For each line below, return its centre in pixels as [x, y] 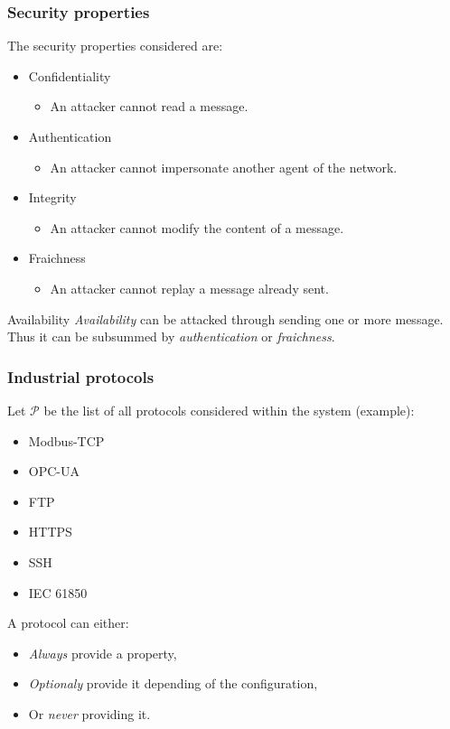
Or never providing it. [89, 713]
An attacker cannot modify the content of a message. [197, 227]
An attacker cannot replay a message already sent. [189, 288]
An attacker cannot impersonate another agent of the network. [224, 167]
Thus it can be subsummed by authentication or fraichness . [171, 336]
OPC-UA [54, 471]
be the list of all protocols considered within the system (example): [229, 410]
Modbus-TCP [66, 440]
